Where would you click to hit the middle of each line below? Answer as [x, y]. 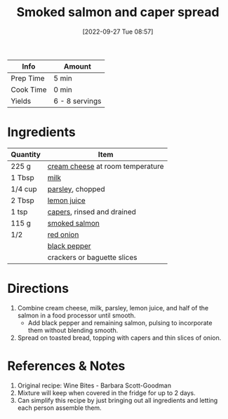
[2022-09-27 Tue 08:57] [118, 32]
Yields [21, 101]
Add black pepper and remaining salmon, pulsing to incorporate [120, 322]
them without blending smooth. [73, 330]
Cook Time [29, 90]
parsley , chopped [76, 188]
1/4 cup [24, 188]
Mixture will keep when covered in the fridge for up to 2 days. [106, 392]
